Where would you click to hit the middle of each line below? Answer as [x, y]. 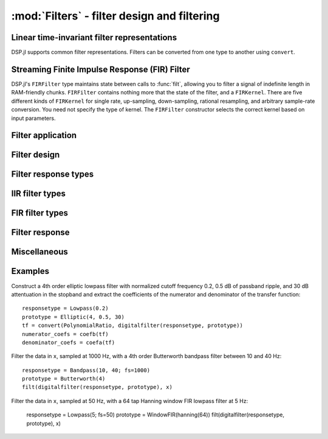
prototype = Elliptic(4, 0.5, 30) [73, 317]
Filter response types [53, 174]
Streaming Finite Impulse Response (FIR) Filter [101, 69]
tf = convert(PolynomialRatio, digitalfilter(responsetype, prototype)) [132, 325]
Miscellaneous [39, 252]
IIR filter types [39, 194]
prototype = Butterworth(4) [64, 379]
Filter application [44, 135]
